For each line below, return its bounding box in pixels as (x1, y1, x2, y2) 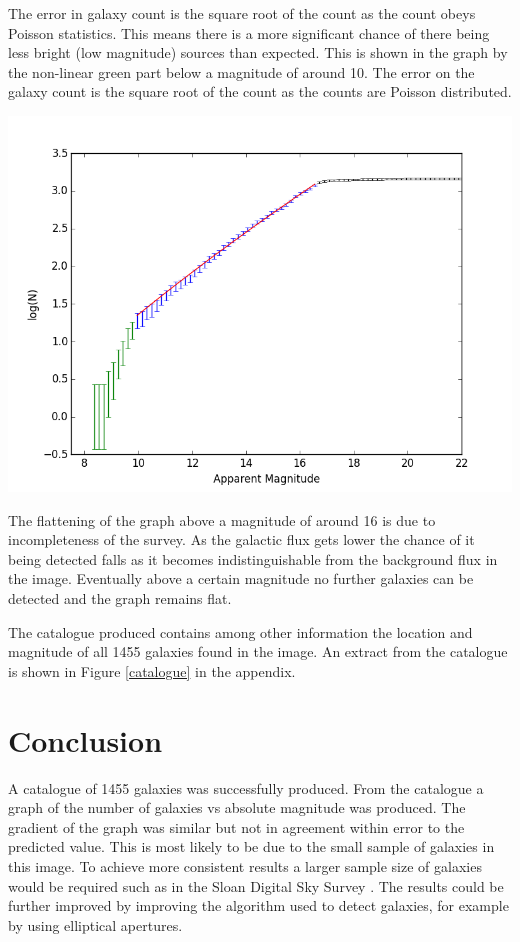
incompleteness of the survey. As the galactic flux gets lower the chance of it (8, 529, 475, 550)
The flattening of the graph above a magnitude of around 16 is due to (8, 509, 436, 530)
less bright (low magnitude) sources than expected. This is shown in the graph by (8, 42, 508, 63)
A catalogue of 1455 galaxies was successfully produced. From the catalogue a (8, 777, 484, 798)
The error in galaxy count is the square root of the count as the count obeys (8, 3, 476, 23)
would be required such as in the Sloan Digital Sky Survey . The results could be (8, 875, 504, 896)
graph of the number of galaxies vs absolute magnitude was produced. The (8, 797, 466, 818)
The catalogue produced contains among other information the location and (8, 621, 473, 642)
